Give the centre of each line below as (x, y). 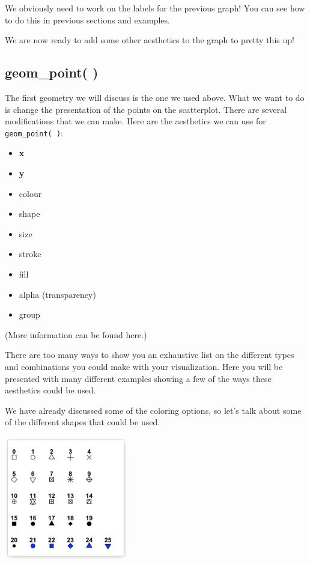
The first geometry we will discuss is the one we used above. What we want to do (155, 97)
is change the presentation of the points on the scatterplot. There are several (146, 109)
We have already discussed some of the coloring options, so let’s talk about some (153, 410)
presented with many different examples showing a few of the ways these (138, 378)
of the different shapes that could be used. (83, 422)
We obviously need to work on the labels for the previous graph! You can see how (155, 8)
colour (30, 193)
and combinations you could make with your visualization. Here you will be (144, 366)
